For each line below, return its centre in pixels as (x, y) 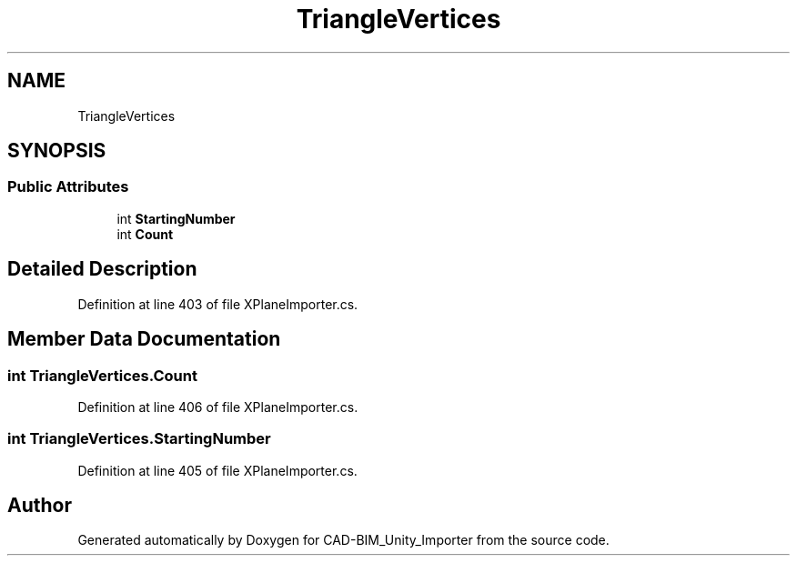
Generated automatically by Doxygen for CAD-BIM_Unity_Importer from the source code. (343, 540)
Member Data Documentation (144, 339)
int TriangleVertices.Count (102, 375)
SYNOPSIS (57, 151)
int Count (145, 234)
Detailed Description (102, 269)
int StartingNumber (176, 218)
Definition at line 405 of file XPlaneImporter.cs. (217, 470)
